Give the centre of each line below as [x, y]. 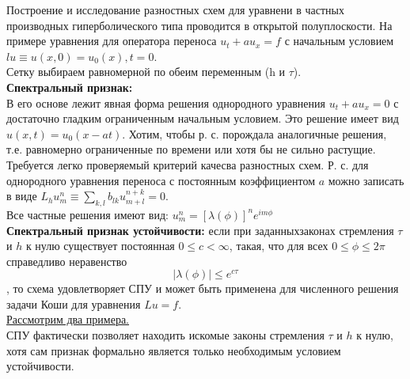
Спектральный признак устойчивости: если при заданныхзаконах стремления [200, 230]
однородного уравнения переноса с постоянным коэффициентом [161, 180]
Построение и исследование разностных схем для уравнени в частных [175, 9]
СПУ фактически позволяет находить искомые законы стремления [165, 335]
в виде [22, 196]
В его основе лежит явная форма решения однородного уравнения [166, 102]
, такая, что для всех [279, 246]
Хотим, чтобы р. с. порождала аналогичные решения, [258, 133]
